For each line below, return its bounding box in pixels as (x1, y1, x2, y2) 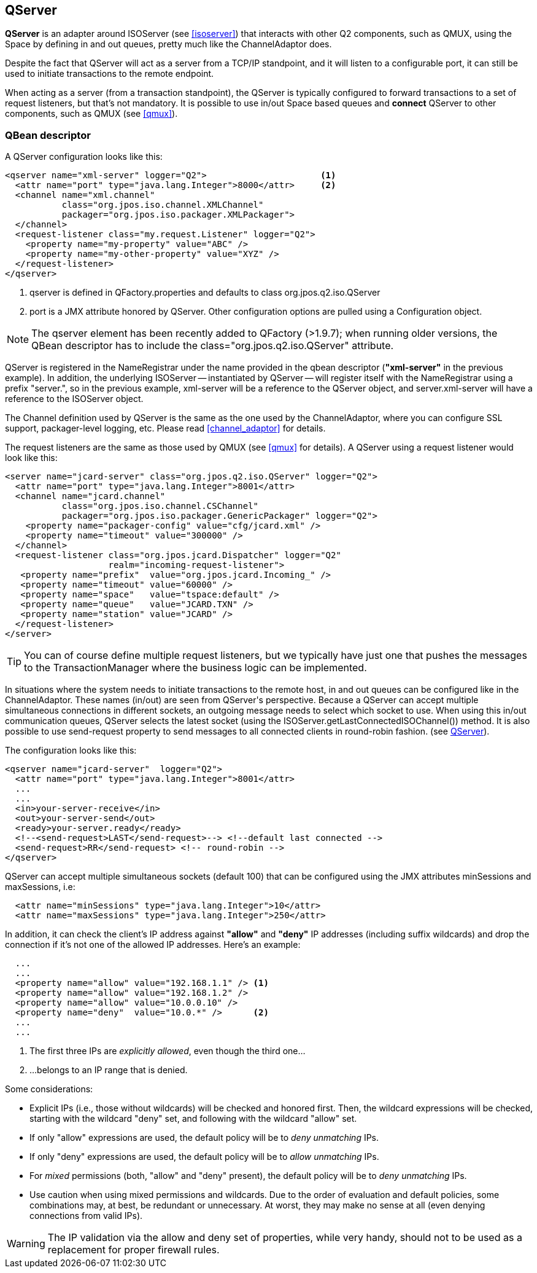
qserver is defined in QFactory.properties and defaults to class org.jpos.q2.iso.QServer (29, 287, 381, 298)
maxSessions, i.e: (5, 881, 75, 893)
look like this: (5, 452, 58, 463)
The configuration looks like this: (5, 745, 137, 756)
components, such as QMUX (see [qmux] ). (5, 108, 178, 119)
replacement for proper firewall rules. (47, 1243, 220, 1256)
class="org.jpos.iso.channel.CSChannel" (61, 501, 259, 511)
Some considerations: (5, 1084, 93, 1095)
